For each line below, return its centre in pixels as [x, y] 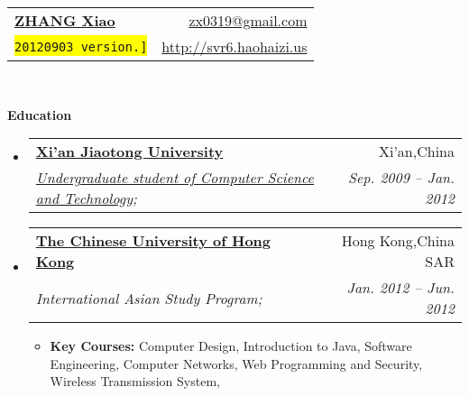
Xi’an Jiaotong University [129, 152]
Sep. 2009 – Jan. [401, 178]
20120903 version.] [81, 46]
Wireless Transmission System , [135, 381]
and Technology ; [86, 198]
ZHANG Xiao [65, 20]
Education [40, 114]
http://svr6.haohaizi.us [234, 46]
